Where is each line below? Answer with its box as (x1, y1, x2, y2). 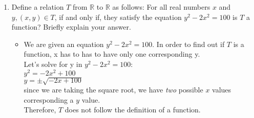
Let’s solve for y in (24, 58, 82, 69)
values (212, 84, 231, 95)
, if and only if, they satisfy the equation (54, 11, 182, 22)
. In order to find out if (152, 38, 225, 49)
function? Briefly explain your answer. (11, 21, 131, 32)
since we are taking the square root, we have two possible (24, 84, 203, 95)
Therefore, (24, 104, 56, 115)
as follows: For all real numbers (112, 2, 210, 12)
